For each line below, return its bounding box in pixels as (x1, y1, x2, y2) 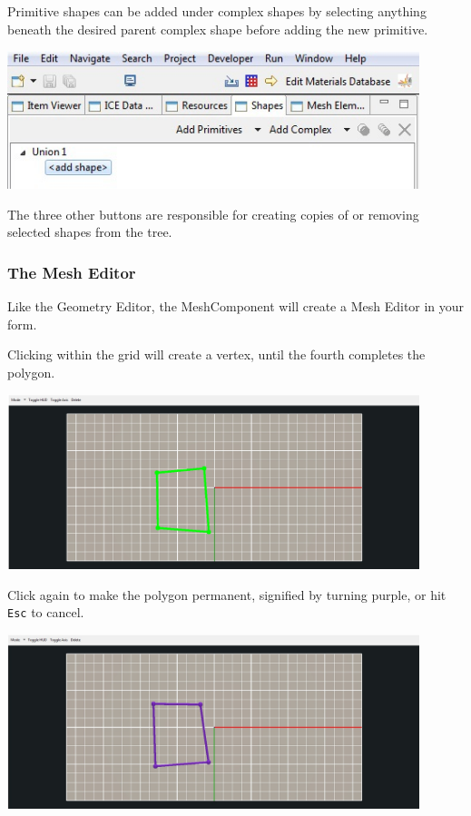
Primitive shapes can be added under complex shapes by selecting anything (7, 2, 427, 20)
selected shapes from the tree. (7, 222, 172, 241)
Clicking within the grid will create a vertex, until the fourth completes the (7, 345, 426, 364)
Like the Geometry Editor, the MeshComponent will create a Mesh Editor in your (7, 296, 465, 315)
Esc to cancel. (7, 603, 84, 622)
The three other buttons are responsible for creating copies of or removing (7, 204, 419, 223)
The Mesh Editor (7, 261, 136, 283)
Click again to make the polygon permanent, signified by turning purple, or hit (7, 585, 446, 604)
